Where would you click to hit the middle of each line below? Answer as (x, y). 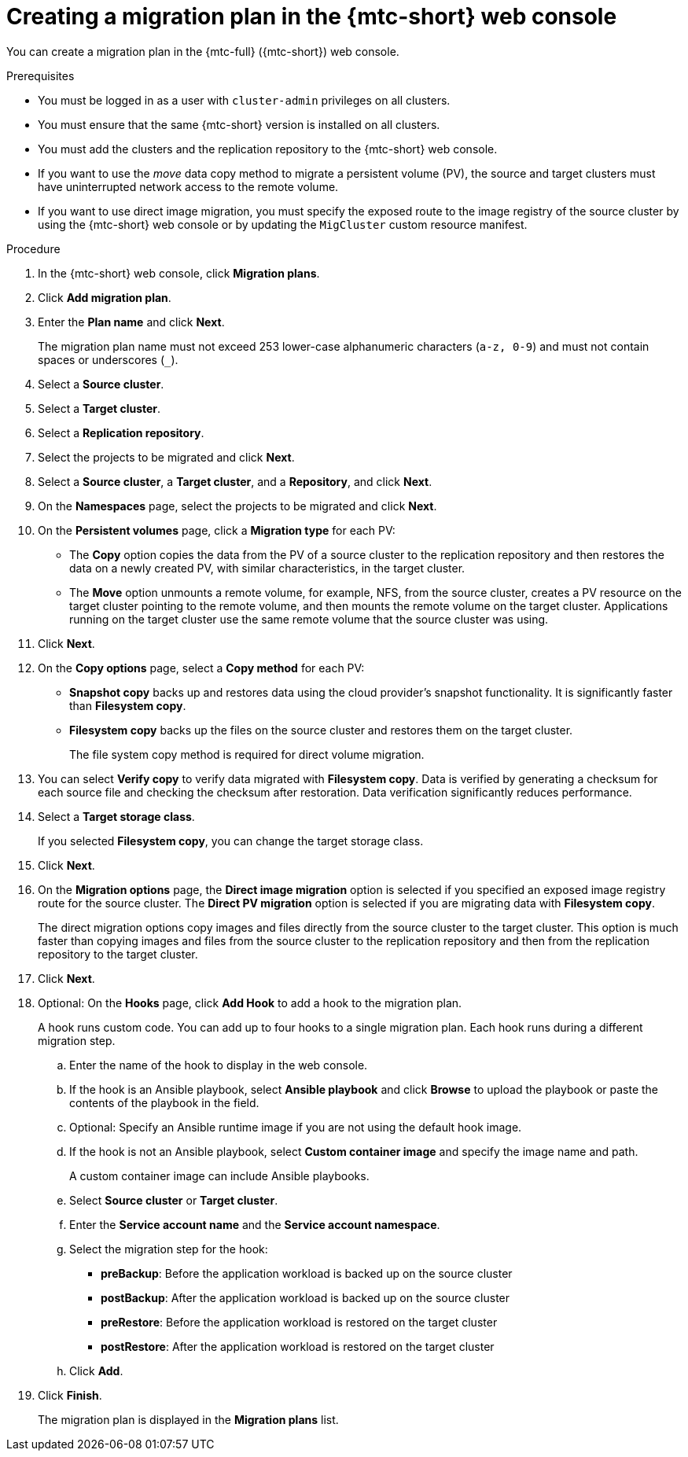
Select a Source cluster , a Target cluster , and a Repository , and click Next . (235, 481)
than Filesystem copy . (128, 705)
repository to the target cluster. (118, 954)
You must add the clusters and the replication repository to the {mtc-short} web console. (268, 149)
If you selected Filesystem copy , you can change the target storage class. (231, 841)
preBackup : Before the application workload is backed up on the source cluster (307, 1273)
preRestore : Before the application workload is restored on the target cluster (299, 1322)
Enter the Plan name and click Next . (131, 322)
